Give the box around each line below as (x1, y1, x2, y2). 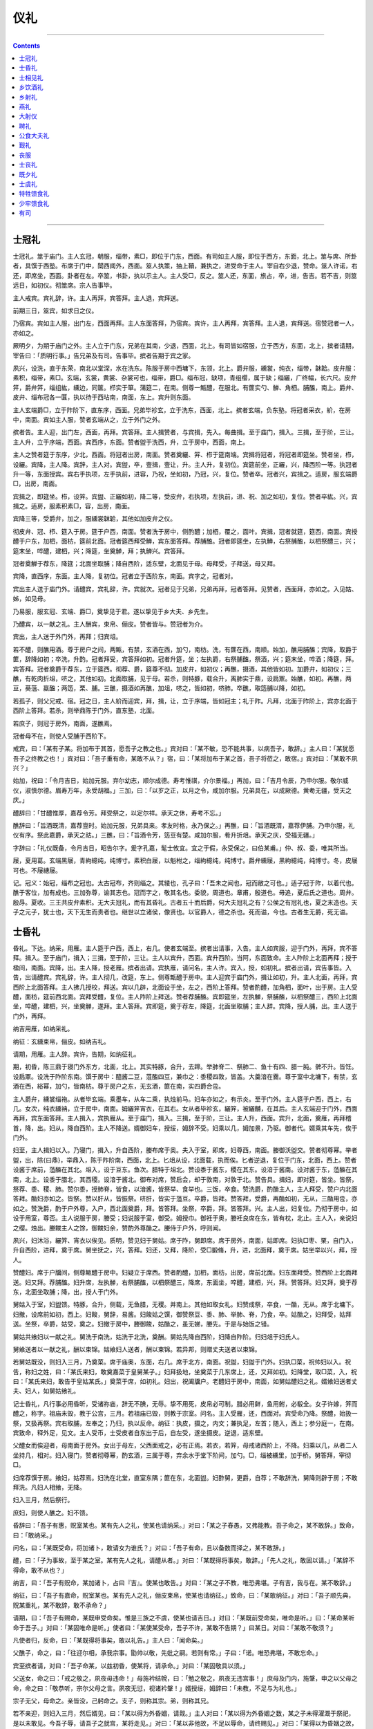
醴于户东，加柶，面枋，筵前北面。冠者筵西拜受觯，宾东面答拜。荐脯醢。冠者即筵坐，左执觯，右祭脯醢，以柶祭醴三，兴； (12, 537, 358, 546)
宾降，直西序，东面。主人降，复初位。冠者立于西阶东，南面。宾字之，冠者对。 (12, 572, 237, 580)
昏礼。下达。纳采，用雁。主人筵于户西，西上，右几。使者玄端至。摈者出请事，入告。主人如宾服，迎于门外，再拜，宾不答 (12, 944, 358, 952)
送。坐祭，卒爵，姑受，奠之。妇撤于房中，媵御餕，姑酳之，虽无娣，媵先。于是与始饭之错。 (12, 1320, 273, 1328)
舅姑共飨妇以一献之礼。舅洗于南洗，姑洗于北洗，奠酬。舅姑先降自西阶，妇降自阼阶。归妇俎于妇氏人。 (12, 1332, 303, 1341)
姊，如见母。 (12, 595, 50, 603)
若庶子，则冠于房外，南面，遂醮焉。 (12, 719, 116, 728)
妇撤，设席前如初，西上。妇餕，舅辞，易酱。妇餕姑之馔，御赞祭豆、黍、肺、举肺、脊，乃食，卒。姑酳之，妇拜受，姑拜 (12, 1310, 352, 1318)
